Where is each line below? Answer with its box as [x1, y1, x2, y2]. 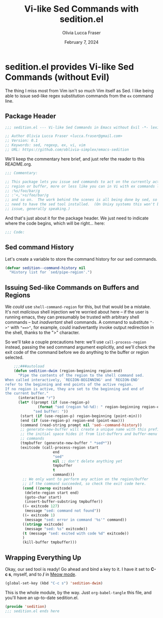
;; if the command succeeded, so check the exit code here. [22, 481, 147, 486]
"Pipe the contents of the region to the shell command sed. [17, 373, 145, 378]
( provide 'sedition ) [5, 604, 47, 609]
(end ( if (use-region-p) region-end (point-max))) [20, 418, 125, 423]
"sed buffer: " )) [33, 409, 68, 414]
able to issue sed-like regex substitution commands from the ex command [5, 93, 153, 99]
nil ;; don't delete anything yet [52, 459, 123, 464]
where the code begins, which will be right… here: [5, 220, 105, 226]
